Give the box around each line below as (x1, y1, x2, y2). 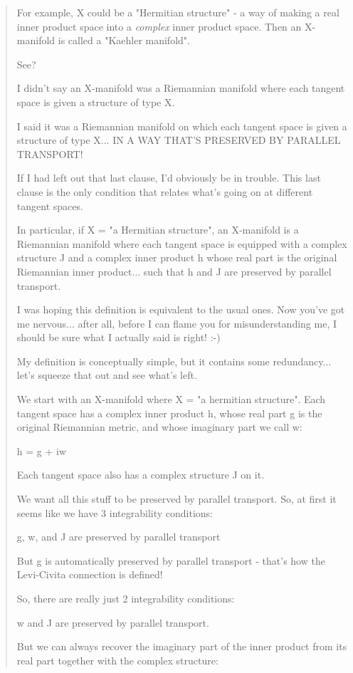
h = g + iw (16, 443, 67, 458)
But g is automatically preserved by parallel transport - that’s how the (16, 553, 325, 568)
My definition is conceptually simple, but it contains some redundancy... (16, 353, 332, 368)
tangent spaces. (16, 198, 83, 213)
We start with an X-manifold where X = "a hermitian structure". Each (16, 392, 326, 407)
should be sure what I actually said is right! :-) (16, 330, 221, 345)
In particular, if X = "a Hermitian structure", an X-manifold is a (16, 222, 299, 237)
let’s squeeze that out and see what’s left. (16, 367, 197, 382)
